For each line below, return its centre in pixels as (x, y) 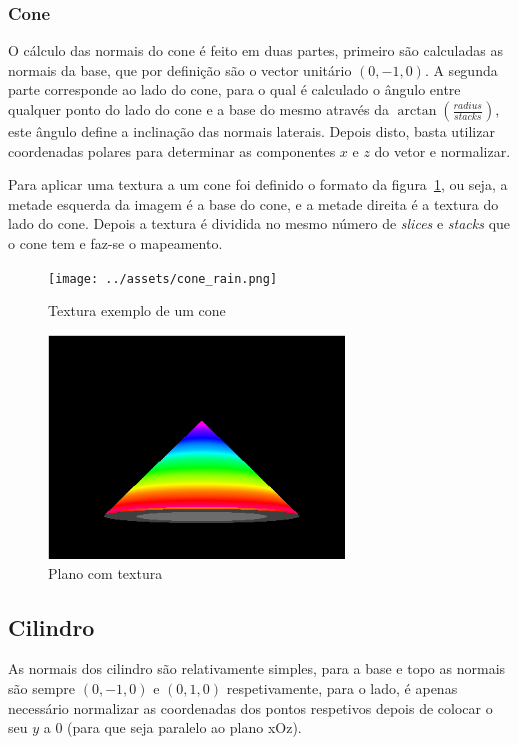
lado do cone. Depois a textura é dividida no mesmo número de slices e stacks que (259, 223)
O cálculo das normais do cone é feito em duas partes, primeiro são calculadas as (255, 50)
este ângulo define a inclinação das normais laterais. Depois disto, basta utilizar (251, 131)
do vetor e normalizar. (442, 150)
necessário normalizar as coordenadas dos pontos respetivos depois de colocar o (250, 707)
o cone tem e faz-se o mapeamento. (115, 242)
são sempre (42, 687)
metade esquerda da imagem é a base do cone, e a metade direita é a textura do (253, 203)
